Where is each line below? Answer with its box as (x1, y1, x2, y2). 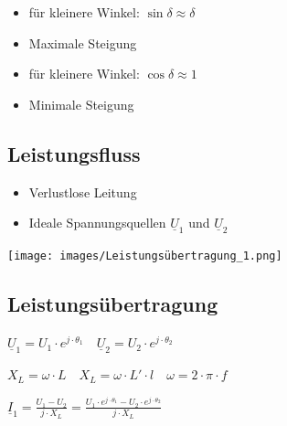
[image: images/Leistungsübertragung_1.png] (7, 250, 282, 263)
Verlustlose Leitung (28, 182, 137, 201)
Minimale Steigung (28, 94, 134, 113)
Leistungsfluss (7, 139, 141, 167)
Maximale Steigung (28, 33, 137, 52)
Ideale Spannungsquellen (28, 213, 166, 232)
